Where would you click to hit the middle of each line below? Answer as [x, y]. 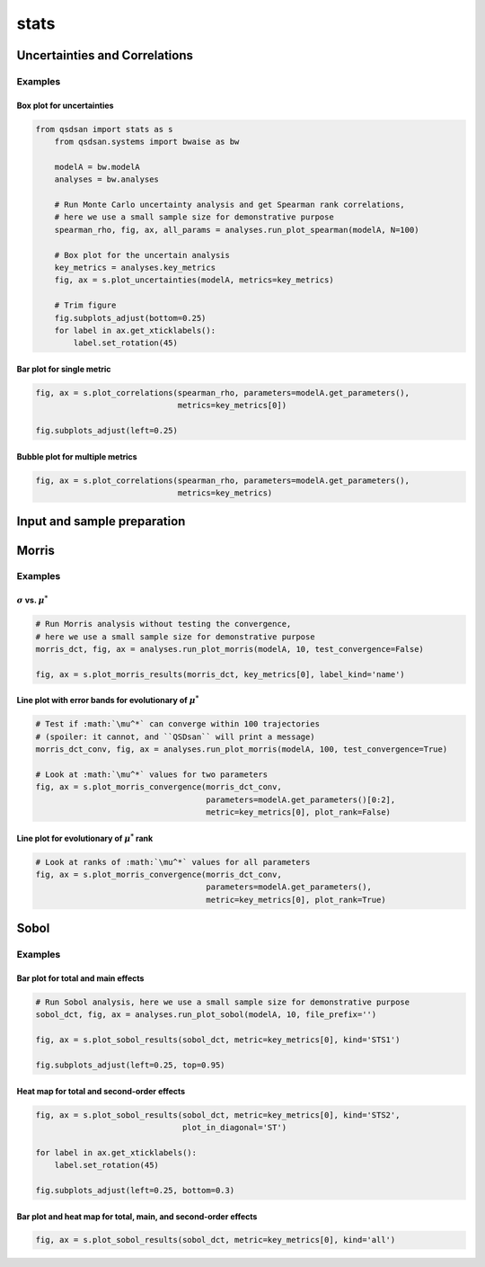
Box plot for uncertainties [65, 105]
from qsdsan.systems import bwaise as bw [147, 142]
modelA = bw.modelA [97, 167]
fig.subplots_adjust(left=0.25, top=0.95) [130, 1065]
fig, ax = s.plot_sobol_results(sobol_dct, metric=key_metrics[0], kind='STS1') [218, 1040]
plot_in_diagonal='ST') [234, 1127]
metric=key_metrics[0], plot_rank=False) [298, 812]
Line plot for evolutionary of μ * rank [85, 838]
